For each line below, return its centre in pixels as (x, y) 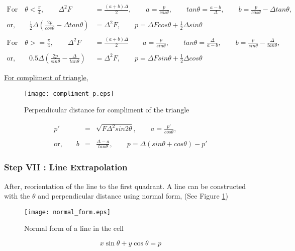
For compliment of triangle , (46, 77)
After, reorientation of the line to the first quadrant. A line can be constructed (125, 186)
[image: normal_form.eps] (67, 212)
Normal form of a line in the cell (74, 228)
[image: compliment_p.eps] (69, 93)
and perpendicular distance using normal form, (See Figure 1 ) (133, 196)
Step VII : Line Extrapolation (66, 167)
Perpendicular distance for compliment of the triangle (107, 110)
